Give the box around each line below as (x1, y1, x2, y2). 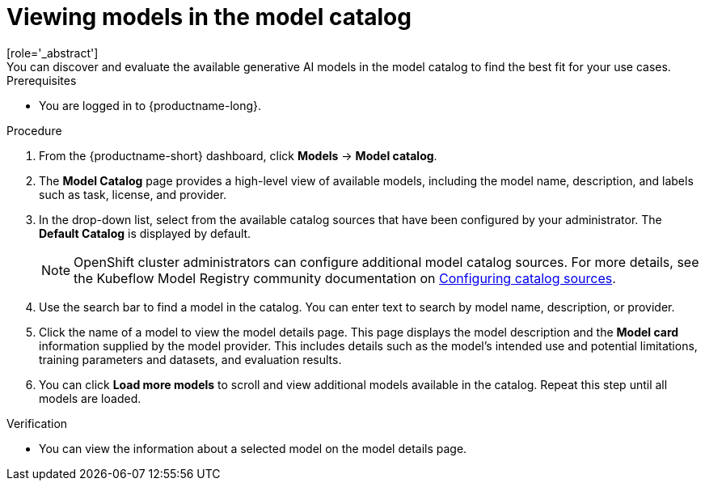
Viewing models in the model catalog (6, 3, 412, 31)
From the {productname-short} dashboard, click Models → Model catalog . (39, 148, 437, 163)
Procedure (6, 123, 62, 138)
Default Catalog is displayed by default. (39, 226, 251, 240)
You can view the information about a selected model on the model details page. (39, 441, 467, 455)
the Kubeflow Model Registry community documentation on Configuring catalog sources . (74, 269, 616, 286)
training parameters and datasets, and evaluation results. (39, 352, 342, 366)
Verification (6, 416, 68, 430)
